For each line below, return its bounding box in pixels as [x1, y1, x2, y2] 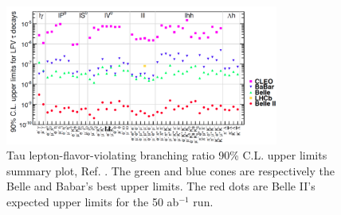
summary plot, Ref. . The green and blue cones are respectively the [6, 162, 335, 179]
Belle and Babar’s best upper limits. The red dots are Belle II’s [6, 178, 316, 194]
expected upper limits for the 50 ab [6, 193, 179, 209]
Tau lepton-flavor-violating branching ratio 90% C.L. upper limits [6, 147, 327, 163]
